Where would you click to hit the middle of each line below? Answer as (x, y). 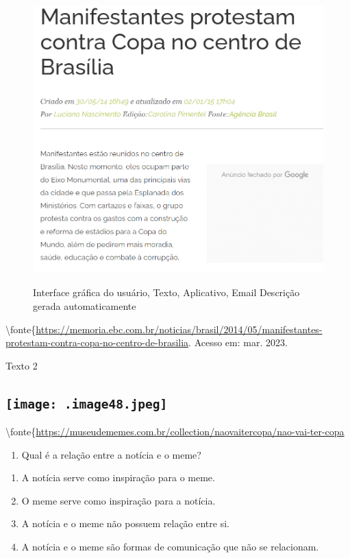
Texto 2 (22, 365)
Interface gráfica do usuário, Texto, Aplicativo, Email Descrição (166, 292)
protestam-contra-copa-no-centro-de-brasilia (97, 342)
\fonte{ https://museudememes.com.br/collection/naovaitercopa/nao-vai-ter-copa (175, 432)
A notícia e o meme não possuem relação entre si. (125, 523)
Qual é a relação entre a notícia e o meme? (111, 454)
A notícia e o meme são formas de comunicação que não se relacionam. (170, 547)
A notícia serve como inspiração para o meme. (118, 477)
